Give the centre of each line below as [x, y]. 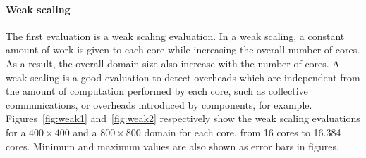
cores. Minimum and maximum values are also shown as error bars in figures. [172, 146]
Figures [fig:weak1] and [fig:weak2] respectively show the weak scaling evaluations [183, 118]
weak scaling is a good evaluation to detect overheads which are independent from [183, 77]
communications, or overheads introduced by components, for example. [159, 104]
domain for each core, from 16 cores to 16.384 [243, 132]
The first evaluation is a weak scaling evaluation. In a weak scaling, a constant [175, 35]
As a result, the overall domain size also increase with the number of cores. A [173, 63]
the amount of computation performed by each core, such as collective [157, 91]
